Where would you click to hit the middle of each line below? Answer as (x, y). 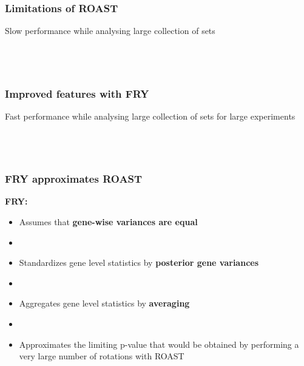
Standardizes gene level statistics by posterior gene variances (139, 263)
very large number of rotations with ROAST (102, 356)
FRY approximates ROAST (74, 179)
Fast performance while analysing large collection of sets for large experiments (150, 116)
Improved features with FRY (77, 93)
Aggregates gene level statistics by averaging (104, 303)
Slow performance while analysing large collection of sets (110, 31)
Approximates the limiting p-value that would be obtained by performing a (159, 344)
